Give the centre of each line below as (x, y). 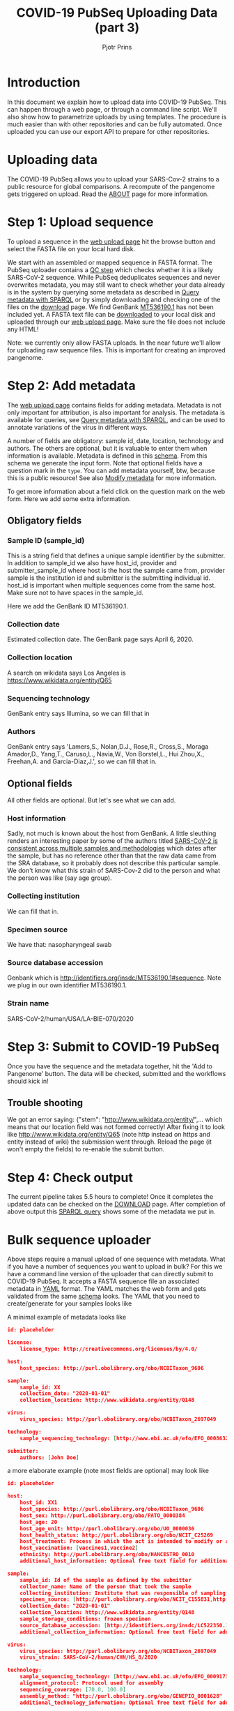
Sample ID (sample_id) (46, 540)
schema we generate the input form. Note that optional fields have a (105, 463)
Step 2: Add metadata (71, 386)
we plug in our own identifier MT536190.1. (67, 985)
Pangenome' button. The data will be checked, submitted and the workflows (117, 1073)
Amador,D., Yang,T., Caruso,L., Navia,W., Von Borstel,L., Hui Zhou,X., (106, 754)
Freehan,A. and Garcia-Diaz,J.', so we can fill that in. (82, 761)
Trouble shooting (45, 1103)
